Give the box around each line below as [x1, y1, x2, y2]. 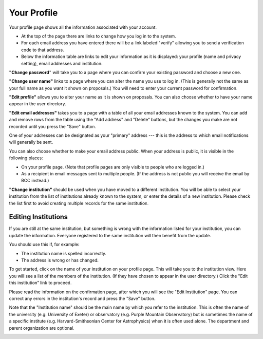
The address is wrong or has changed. [21, 257, 99, 263]
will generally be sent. [9, 139, 53, 145]
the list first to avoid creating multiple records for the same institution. [9, 200, 149, 206]
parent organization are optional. [9, 325, 75, 331]
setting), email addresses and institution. [21, 60, 103, 66]
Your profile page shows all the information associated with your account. [9, 24, 157, 30]
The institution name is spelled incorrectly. [21, 250, 107, 256]
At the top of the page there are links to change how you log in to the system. [21, 33, 176, 39]
